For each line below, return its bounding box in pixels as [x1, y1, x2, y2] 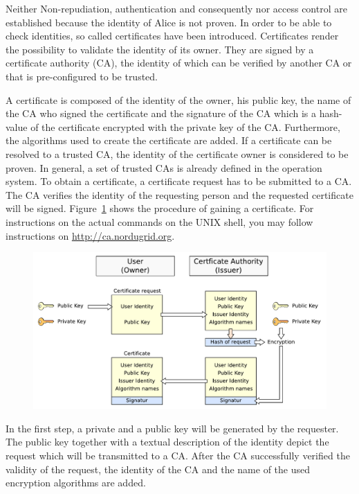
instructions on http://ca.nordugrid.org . [6, 228, 175, 242]
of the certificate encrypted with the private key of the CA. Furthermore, [30, 119, 340, 134]
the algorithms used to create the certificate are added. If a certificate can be [6, 133, 332, 148]
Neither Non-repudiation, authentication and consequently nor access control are [6, 1, 347, 15]
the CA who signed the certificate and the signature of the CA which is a [6, 106, 317, 121]
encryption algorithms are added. [6, 475, 146, 490]
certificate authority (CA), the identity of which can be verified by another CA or [6, 55, 352, 70]
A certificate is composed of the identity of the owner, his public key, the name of [6, 92, 351, 107]
